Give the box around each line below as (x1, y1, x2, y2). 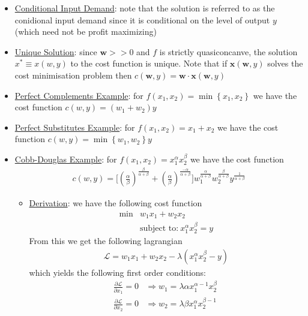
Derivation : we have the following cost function (29, 197, 202, 209)
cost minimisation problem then (14, 68, 132, 81)
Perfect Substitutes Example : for (14, 121, 135, 133)
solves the (267, 57, 303, 70)
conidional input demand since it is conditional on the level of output (14, 13, 270, 26)
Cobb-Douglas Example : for (14, 152, 117, 165)
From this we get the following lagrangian (29, 234, 183, 247)
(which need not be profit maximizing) (14, 25, 157, 38)
